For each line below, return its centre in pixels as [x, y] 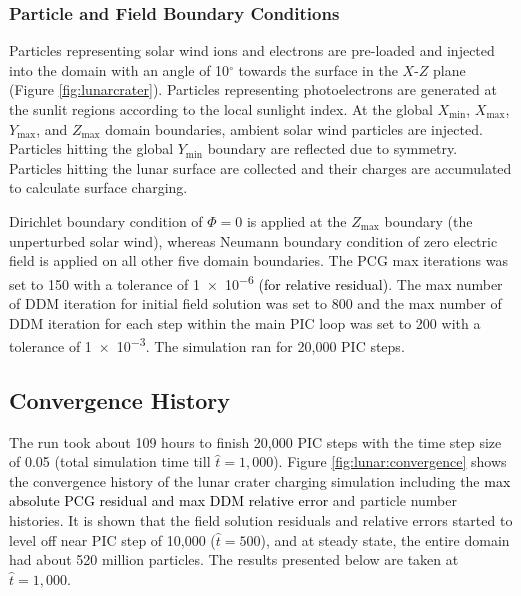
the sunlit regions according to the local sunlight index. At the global [221, 109]
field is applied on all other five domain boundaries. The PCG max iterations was [258, 260]
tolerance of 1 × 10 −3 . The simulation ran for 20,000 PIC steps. [207, 344]
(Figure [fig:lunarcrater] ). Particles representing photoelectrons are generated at [253, 89]
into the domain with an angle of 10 [119, 69]
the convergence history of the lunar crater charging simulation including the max [260, 480]
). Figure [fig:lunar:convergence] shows [390, 461]
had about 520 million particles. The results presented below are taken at [234, 559]
